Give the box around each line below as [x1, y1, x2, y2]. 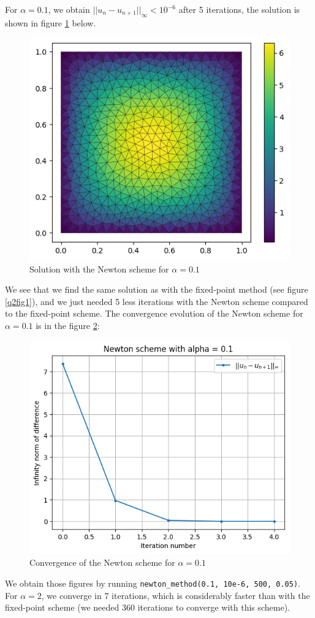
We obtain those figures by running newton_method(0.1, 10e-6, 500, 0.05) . [5, 576, 300, 589]
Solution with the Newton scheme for [29, 262, 169, 275]
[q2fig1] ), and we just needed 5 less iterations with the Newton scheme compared [5, 295, 308, 307]
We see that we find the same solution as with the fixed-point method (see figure [5, 283, 308, 296]
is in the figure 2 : [36, 319, 100, 331]
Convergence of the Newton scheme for [29, 556, 175, 569]
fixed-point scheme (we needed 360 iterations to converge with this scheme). [5, 601, 290, 614]
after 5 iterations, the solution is [178, 3, 300, 15]
